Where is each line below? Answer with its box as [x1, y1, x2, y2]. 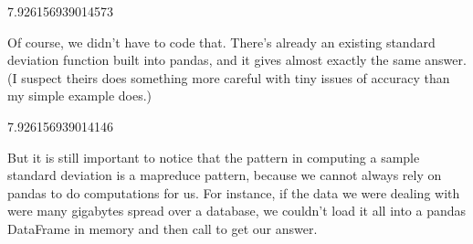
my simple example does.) [7, 86, 152, 105]
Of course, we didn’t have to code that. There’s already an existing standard [7, 32, 436, 51]
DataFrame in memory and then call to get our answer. [7, 218, 318, 238]
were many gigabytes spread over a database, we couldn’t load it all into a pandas [7, 201, 467, 220]
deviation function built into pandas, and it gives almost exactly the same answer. [7, 50, 467, 69]
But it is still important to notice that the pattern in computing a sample [7, 147, 420, 166]
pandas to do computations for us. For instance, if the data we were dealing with [7, 183, 460, 202]
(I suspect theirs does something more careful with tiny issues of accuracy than [7, 68, 450, 87]
